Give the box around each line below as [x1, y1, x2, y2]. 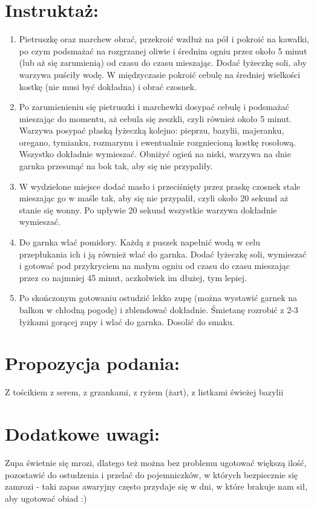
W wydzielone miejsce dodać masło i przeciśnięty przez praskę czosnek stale [19, 180, 301, 192]
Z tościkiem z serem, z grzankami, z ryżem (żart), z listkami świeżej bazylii [5, 386, 284, 398]
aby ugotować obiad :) [5, 491, 87, 504]
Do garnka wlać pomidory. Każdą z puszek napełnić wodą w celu [19, 236, 261, 248]
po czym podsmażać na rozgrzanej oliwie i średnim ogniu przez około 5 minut [19, 44, 307, 57]
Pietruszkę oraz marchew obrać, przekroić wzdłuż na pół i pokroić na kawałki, [19, 33, 310, 45]
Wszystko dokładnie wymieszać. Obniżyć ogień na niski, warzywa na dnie [19, 148, 291, 160]
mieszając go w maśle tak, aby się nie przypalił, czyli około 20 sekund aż [19, 192, 289, 204]
